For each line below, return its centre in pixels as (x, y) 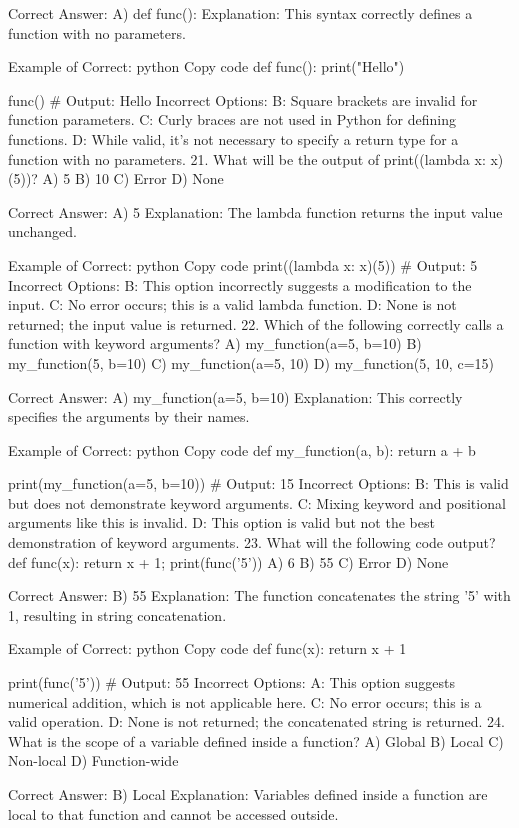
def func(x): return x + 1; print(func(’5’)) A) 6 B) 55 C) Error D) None (228, 561)
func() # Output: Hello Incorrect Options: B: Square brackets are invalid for (243, 99)
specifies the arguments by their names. (129, 416)
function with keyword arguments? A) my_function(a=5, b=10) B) (215, 343)
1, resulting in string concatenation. (117, 614)
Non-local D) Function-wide (93, 760)
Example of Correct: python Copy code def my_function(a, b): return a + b (242, 449)
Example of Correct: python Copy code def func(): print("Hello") (206, 66)
